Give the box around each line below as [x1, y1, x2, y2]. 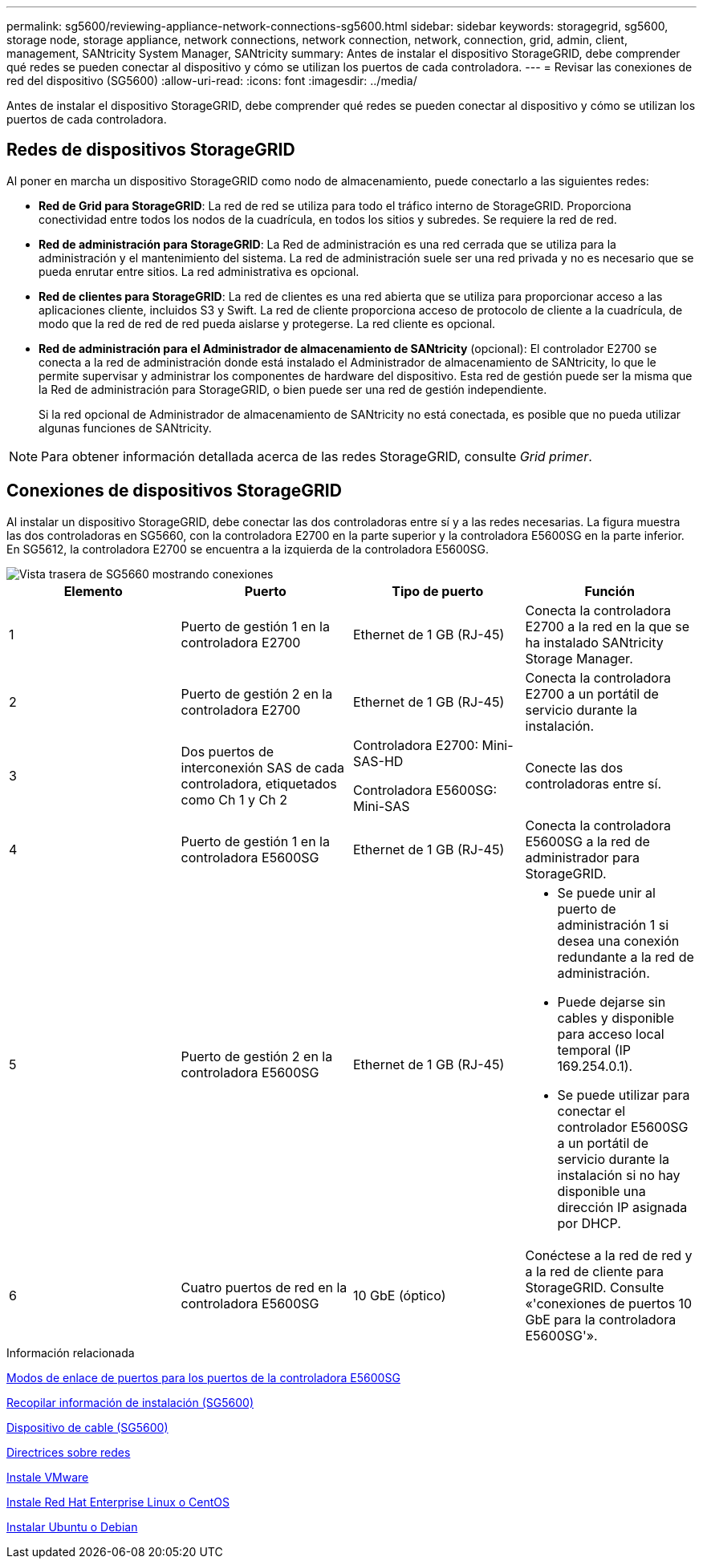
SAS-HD [353, 752, 404, 769]
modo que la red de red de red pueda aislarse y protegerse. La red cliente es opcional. [39, 316, 496, 330]
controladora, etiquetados [181, 775, 337, 792]
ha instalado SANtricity [525, 634, 664, 651]
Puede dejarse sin [557, 993, 666, 1010]
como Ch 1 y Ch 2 [181, 791, 287, 808]
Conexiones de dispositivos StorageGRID [6, 480, 342, 501]
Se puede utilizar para [557, 1086, 690, 1103]
